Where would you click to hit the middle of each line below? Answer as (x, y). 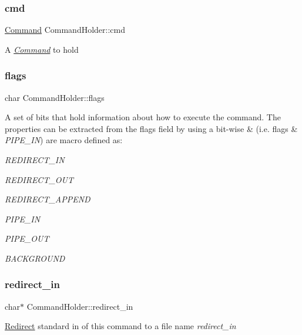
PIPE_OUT (27, 238)
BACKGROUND (35, 258)
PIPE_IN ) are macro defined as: (64, 140)
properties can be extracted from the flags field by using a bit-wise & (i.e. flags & (151, 128)
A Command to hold (42, 49)
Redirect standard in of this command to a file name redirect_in (120, 326)
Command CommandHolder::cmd (65, 30)
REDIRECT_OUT (39, 179)
